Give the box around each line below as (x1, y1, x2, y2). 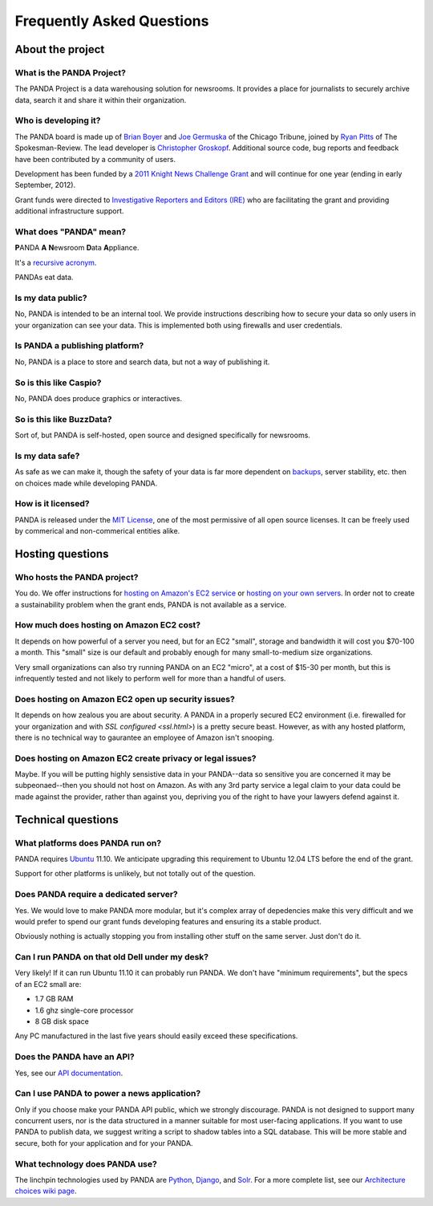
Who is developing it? (14, 115, 101, 126)
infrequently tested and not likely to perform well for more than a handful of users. (14, 673, 286, 683)
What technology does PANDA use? (14, 1158, 158, 1169)
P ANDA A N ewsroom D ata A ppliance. (14, 243, 140, 253)
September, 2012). (14, 181, 76, 190)
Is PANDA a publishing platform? (14, 340, 144, 351)
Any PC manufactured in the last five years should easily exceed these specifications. (14, 1031, 298, 1041)
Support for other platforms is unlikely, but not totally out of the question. (14, 869, 256, 879)
